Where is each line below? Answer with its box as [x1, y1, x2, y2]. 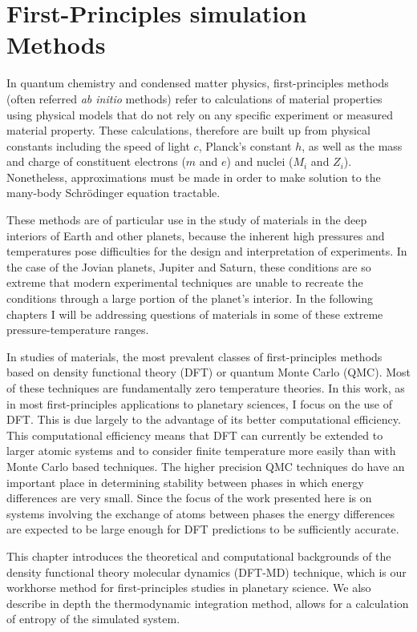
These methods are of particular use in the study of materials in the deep [6, 211, 367, 228]
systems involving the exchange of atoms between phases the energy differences [6, 505, 395, 521]
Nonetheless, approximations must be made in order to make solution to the [6, 168, 381, 185]
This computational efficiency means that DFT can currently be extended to [6, 426, 383, 443]
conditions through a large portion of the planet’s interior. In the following [6, 290, 373, 307]
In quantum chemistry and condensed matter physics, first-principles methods [6, 74, 389, 91]
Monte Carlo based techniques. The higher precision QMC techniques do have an [6, 457, 405, 474]
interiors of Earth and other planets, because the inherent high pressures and [6, 227, 385, 244]
